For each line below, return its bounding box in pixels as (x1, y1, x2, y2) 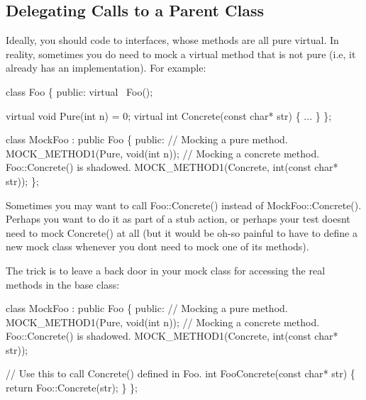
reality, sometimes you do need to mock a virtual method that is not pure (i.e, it (6, 46, 356, 61)
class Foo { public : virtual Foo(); (6, 84, 153, 99)
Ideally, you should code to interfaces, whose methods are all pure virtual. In (6, 33, 339, 48)
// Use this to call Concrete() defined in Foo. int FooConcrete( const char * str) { (6, 366, 355, 381)
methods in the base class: (6, 277, 120, 291)
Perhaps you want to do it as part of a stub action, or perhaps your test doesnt (6, 211, 350, 226)
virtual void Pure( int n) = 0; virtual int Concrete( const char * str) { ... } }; (6, 108, 332, 123)
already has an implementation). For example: (6, 60, 206, 75)
